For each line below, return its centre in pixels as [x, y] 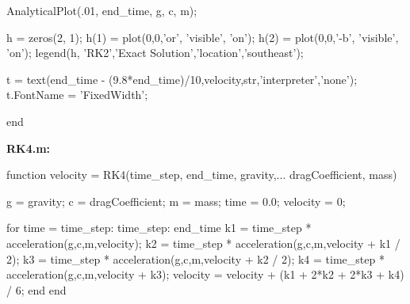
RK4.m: [29, 148]
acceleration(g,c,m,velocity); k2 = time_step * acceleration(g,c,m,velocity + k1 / [203, 243]
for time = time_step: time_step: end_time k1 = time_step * [159, 228]
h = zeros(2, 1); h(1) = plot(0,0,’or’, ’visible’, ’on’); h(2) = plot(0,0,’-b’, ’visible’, [203, 37]
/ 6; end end [36, 289]
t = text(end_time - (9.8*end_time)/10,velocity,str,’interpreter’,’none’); [182, 79]
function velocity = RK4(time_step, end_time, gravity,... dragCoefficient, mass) [202, 175]
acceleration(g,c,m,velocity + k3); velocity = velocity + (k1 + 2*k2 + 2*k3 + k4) [205, 274]
